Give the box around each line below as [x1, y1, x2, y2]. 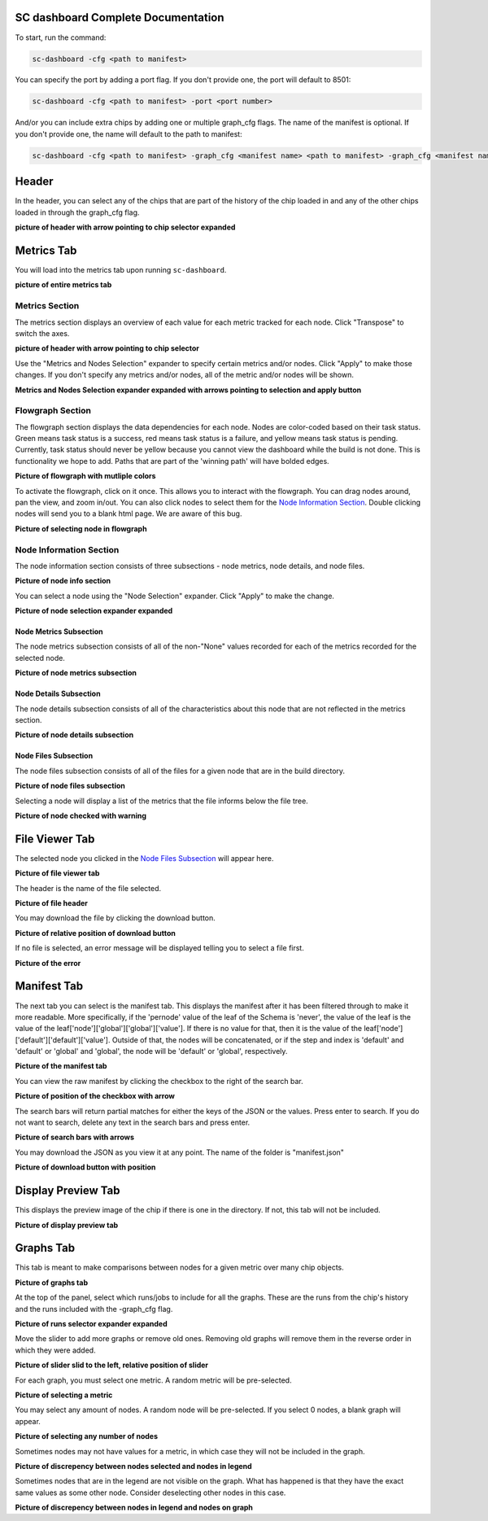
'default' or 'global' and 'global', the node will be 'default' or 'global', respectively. [15, 1047, 288, 1056]
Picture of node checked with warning [15, 811, 146, 820]
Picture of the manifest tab [15, 1061, 107, 1071]
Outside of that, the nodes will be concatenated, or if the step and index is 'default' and [111, 1034, 404, 1045]
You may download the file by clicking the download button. [15, 913, 216, 923]
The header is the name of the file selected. [15, 883, 162, 893]
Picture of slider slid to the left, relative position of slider [15, 1360, 209, 1370]
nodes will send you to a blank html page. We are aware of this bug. [15, 509, 242, 518]
